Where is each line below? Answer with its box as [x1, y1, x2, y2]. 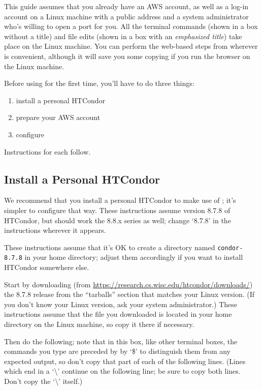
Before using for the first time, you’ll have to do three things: [4, 78, 194, 88]
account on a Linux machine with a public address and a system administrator [4, 11, 249, 21]
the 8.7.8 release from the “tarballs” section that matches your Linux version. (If [4, 289, 255, 299]
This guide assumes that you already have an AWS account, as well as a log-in [4, 1, 249, 11]
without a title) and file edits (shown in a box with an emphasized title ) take [4, 31, 242, 41]
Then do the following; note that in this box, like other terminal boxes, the [4, 336, 238, 346]
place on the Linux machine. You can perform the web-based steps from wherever [4, 41, 258, 51]
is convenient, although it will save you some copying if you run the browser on [4, 50, 250, 61]
